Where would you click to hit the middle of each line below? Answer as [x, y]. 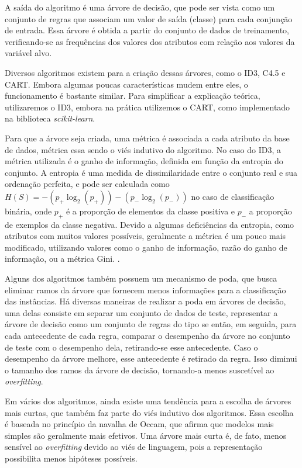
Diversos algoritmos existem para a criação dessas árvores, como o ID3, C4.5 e [145, 72]
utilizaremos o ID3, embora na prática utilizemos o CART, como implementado [147, 107]
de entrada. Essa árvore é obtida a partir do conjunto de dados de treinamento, [147, 30]
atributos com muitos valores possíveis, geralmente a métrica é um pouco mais [145, 236]
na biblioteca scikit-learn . [50, 118]
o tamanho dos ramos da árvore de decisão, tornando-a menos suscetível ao [140, 370]
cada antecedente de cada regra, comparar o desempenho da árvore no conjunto [147, 336]
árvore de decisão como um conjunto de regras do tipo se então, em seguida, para [151, 324]
